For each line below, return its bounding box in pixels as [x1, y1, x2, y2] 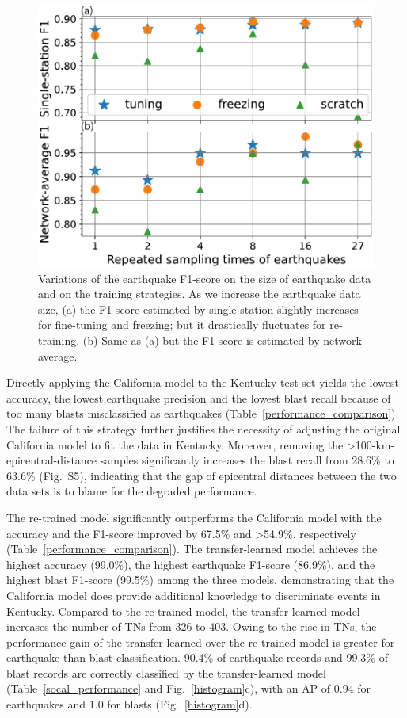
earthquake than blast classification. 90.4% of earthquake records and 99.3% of [6, 649, 388, 666]
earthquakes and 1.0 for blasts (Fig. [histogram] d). [6, 696, 253, 712]
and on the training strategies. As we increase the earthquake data [38, 285, 361, 302]
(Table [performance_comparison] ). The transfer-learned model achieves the [6, 540, 378, 557]
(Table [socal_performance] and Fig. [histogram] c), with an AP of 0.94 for [6, 680, 371, 697]
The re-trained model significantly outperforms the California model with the [6, 509, 382, 525]
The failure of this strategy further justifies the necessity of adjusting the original [6, 420, 401, 437]
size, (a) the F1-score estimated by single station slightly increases [38, 300, 359, 317]
